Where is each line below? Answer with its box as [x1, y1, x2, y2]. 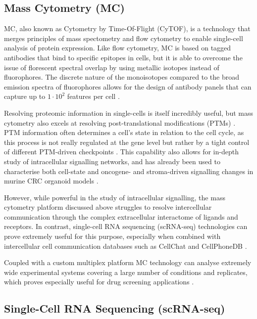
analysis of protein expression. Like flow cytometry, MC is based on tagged [4, 43, 231, 53]
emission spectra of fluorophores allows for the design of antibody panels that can [4, 81, 252, 91]
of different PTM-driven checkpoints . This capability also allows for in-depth [4, 146, 239, 157]
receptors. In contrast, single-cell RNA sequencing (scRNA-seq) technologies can [4, 221, 248, 231]
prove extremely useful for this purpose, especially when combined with [4, 231, 221, 241]
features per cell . [67, 91, 120, 101]
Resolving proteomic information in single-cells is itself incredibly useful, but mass [4, 107, 253, 118]
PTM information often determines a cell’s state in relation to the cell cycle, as [4, 127, 244, 137]
